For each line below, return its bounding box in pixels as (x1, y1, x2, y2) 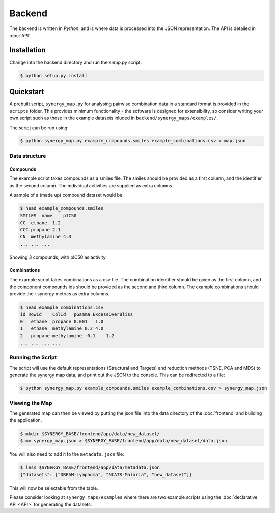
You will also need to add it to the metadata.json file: (9, 451, 124, 457)
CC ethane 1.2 (20, 220, 61, 226)
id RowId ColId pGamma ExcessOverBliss (20, 312, 133, 317)
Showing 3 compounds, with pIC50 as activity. (9, 254, 107, 260)
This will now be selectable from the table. (9, 485, 99, 491)
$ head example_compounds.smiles (20, 205, 104, 211)
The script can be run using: (9, 125, 69, 131)
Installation (9, 46, 46, 54)
